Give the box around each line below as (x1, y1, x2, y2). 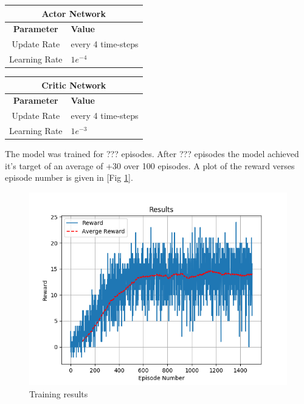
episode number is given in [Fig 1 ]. (5, 171, 133, 184)
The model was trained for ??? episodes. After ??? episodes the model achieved (5, 147, 299, 160)
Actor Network (41, 7, 106, 19)
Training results (29, 387, 88, 400)
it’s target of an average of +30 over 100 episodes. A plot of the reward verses (5, 159, 295, 172)
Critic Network (41, 78, 106, 91)
